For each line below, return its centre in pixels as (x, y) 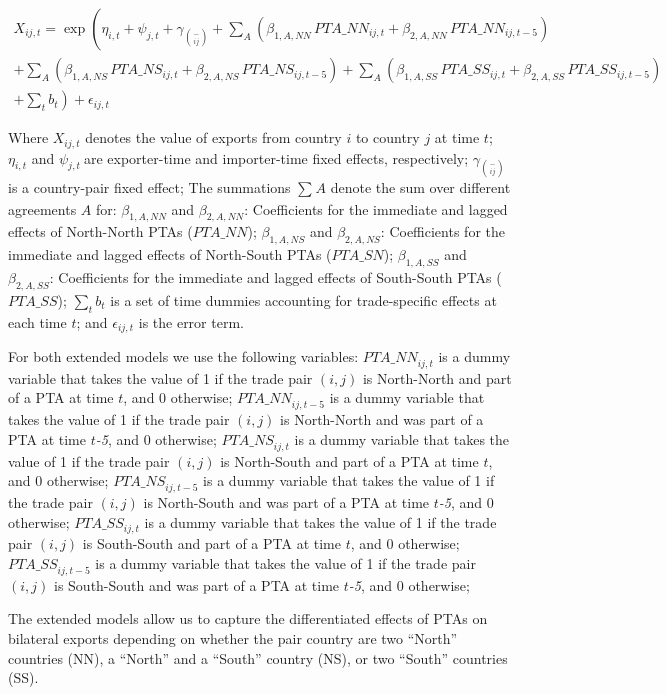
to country (387, 137)
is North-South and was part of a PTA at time (286, 501)
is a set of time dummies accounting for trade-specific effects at (303, 299)
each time (37, 321)
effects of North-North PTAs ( (100, 231)
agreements (42, 208)
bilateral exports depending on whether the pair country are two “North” (233, 637)
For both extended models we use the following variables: (183, 355)
